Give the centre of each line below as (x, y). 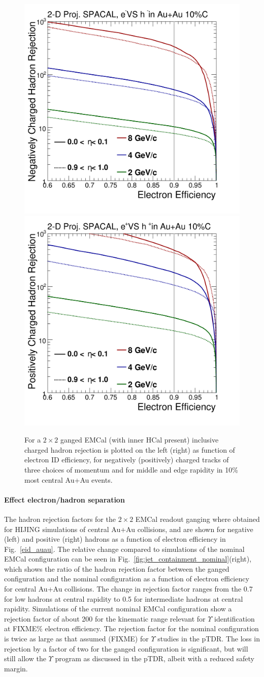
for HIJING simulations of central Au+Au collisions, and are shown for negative (129, 529)
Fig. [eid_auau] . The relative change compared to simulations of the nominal (124, 549)
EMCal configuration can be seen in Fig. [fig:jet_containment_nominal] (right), (128, 559)
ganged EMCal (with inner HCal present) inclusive (140, 440)
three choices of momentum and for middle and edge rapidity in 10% (131, 469)
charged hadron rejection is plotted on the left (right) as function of (130, 449)
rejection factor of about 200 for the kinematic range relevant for (105, 618)
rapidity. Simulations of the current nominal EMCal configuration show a (118, 609)
